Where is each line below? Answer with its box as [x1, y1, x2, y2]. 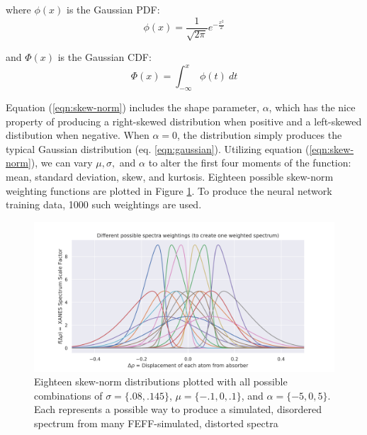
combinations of [34, 388, 103, 402]
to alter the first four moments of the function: [148, 155, 351, 170]
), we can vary [30, 155, 93, 170]
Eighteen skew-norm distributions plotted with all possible [34, 374, 288, 389]
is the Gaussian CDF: [57, 50, 152, 64]
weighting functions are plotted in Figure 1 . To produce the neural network [6, 183, 332, 198]
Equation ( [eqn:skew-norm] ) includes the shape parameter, [6, 99, 259, 114]
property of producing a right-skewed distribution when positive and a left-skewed [6, 113, 362, 128]
